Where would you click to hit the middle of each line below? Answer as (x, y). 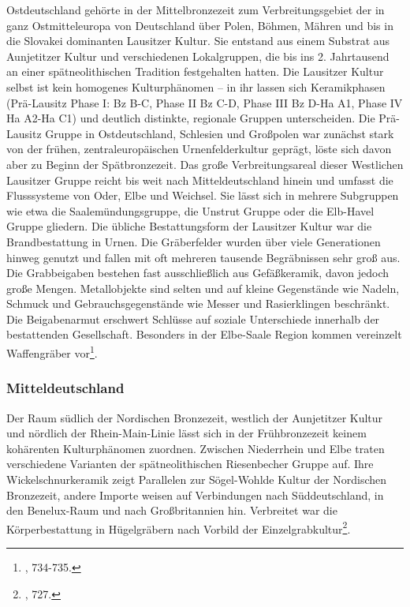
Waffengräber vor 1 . (52, 352)
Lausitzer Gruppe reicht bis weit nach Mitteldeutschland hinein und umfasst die (200, 180)
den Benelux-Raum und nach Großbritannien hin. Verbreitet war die (172, 510)
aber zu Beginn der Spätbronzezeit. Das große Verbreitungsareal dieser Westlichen (205, 164)
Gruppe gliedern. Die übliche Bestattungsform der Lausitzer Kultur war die (189, 226)
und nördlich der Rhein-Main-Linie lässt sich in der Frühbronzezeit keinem (186, 433)
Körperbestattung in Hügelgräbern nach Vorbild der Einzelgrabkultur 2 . (179, 527)
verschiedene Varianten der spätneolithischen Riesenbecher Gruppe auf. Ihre (190, 464)
